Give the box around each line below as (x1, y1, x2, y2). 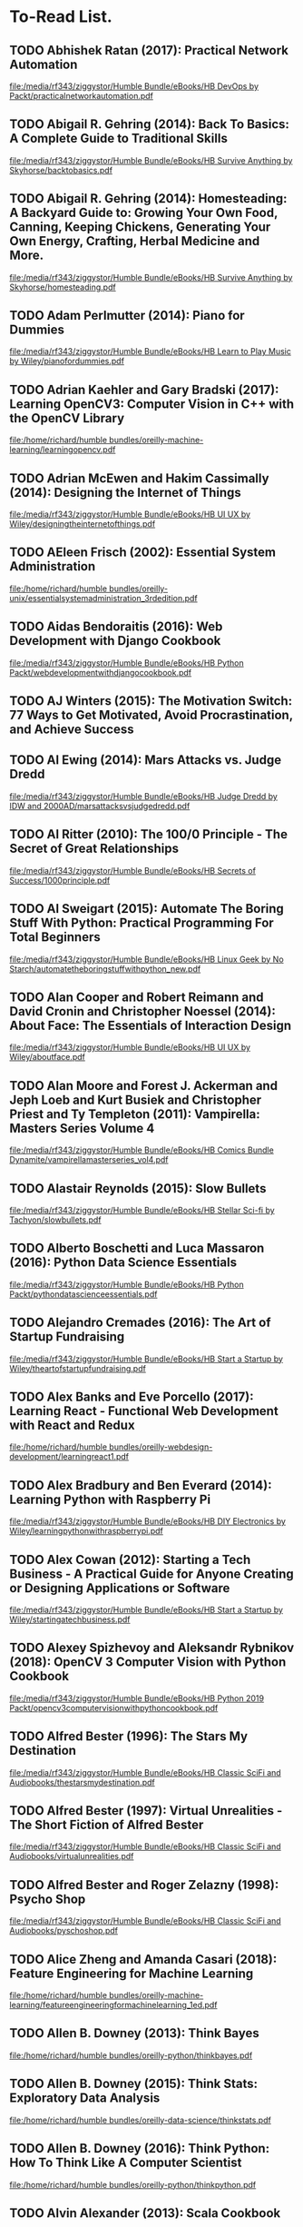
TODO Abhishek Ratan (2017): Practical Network (9, 43, 288, 58)
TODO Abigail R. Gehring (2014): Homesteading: (9, 191, 288, 206)
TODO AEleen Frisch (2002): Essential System (9, 545, 277, 560)
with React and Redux (9, 1417, 135, 1432)
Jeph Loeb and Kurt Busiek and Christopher (9, 1092, 262, 1107)
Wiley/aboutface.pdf (9, 1052, 86, 1063)
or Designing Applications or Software (9, 1580, 230, 1596)
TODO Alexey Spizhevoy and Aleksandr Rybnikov (9, 1640, 295, 1656)
